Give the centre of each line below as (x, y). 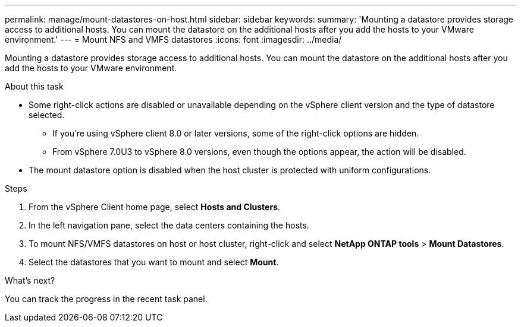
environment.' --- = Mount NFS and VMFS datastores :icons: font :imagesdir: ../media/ (173, 39)
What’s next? (30, 280)
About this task (34, 86)
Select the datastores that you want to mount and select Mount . (154, 262)
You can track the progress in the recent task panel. (106, 299)
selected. (47, 115)
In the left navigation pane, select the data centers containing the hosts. (169, 225)
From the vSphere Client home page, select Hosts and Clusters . (155, 207)
